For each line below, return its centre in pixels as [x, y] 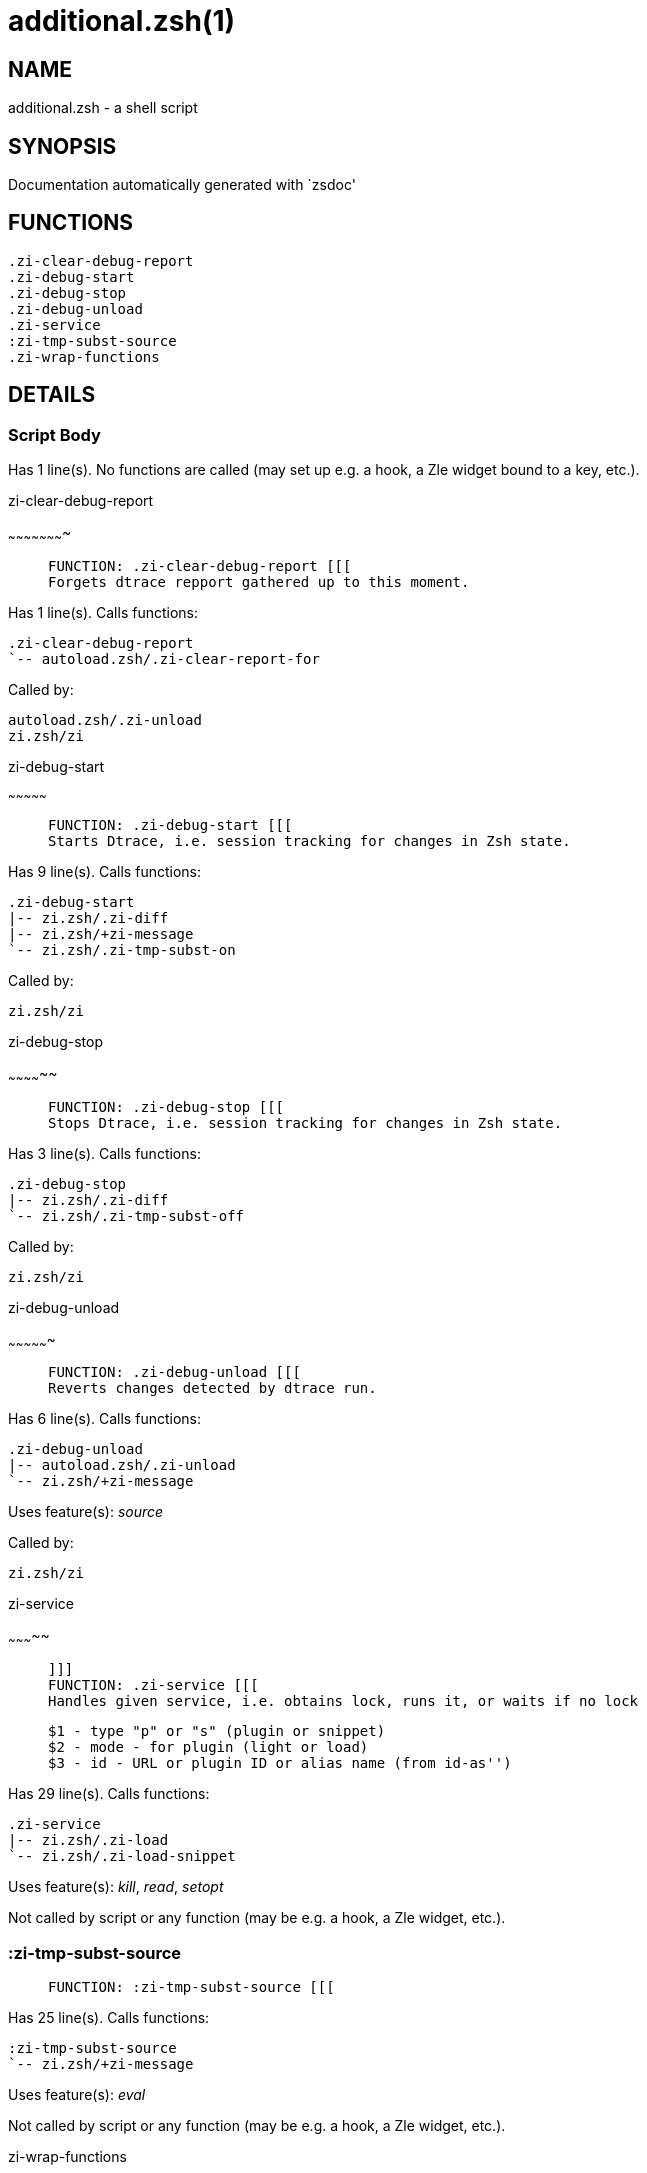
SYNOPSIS [62, 146]
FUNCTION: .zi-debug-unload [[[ [174, 1372]
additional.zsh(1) [122, 21]
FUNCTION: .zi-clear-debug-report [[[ [200, 565]
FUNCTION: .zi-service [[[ [153, 1685]
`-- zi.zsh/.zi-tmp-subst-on [122, 949]
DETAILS [52, 395]
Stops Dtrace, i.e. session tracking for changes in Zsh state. [305, 1122]
